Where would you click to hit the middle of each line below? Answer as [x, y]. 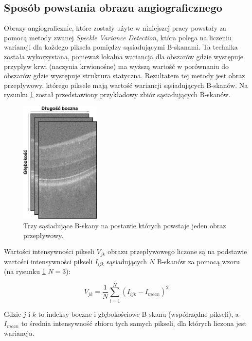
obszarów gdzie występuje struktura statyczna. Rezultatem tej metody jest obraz [125, 76]
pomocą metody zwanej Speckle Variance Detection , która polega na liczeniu [118, 37]
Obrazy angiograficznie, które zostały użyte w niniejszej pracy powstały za [115, 28]
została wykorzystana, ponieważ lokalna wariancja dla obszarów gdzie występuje [124, 56]
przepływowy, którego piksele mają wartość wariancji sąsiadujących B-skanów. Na [126, 85]
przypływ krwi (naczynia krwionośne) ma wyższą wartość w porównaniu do [117, 66]
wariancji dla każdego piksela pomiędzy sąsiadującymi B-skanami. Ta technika [121, 47]
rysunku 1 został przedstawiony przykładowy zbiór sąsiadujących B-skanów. [117, 94]
